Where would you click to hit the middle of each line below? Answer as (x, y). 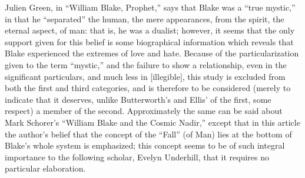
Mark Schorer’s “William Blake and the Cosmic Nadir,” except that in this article (152, 122)
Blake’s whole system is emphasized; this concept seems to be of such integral (145, 145)
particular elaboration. (45, 168)
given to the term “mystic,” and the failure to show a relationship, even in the (146, 64)
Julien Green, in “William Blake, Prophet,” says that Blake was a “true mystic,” (150, 7)
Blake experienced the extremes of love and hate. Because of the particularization (152, 53)
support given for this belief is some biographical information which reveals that (149, 41)
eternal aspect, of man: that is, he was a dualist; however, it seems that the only (150, 30)
